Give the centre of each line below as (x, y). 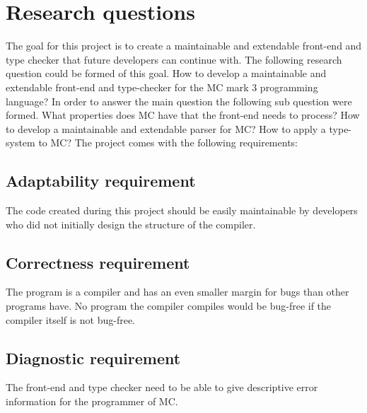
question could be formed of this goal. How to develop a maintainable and (166, 73)
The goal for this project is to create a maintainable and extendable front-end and (184, 46)
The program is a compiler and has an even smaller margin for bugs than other (177, 292)
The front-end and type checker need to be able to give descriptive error (162, 387)
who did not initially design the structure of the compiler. (131, 224)
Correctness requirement (98, 262)
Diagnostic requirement (93, 357)
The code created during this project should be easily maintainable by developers (182, 210)
